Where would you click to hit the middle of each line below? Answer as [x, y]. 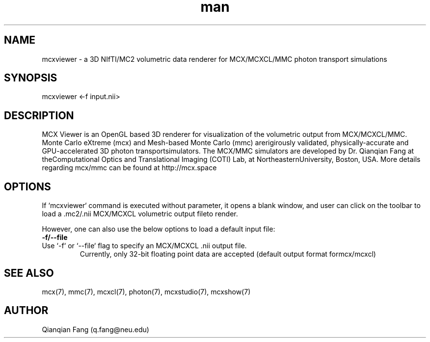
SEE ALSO [29, 273]
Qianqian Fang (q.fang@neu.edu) [95, 329]
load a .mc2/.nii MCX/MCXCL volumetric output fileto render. [140, 214]
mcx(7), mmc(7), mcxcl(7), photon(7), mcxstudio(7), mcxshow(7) [146, 291]
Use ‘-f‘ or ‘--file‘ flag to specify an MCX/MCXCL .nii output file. [144, 246]
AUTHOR [26, 311]
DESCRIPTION [39, 115]
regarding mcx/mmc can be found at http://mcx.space [129, 168]
